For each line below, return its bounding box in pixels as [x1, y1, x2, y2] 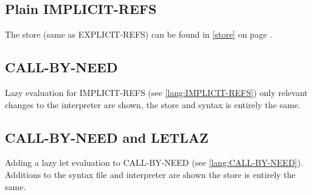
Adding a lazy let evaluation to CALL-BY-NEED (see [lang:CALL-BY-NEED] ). [5, 156, 303, 169]
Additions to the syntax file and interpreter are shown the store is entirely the [5, 168, 296, 180]
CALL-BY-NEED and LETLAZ [5, 128, 209, 146]
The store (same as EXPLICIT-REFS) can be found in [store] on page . [5, 28, 272, 41]
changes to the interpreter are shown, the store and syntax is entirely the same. [5, 98, 300, 111]
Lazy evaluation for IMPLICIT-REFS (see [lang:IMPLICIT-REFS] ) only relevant [5, 86, 308, 98]
